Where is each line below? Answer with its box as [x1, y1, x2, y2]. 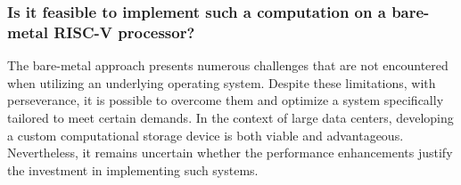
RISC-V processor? [54, 20, 195, 43]
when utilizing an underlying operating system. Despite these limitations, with [7, 73, 436, 92]
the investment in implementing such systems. [7, 160, 259, 179]
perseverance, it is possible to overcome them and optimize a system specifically [7, 91, 444, 109]
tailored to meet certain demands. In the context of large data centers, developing [7, 108, 454, 126]
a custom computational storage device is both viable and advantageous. [7, 125, 404, 144]
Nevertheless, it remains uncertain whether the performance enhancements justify [7, 143, 453, 162]
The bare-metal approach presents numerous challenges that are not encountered [7, 56, 449, 75]
